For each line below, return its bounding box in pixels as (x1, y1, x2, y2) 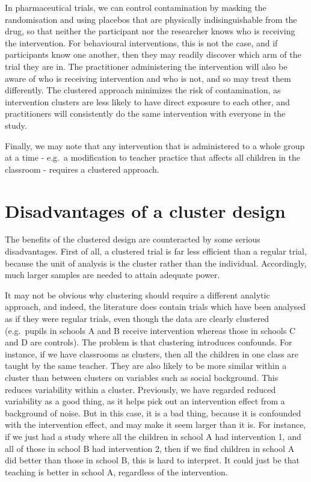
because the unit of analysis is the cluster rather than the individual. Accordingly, (5, 256, 307, 269)
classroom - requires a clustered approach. (5, 162, 159, 175)
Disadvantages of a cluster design (5, 198, 286, 223)
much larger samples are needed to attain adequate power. (5, 268, 220, 281)
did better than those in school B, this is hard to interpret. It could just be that (5, 454, 300, 466)
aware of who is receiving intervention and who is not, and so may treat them (5, 72, 291, 84)
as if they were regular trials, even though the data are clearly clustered (5, 312, 269, 324)
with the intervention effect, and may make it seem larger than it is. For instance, (5, 418, 306, 431)
